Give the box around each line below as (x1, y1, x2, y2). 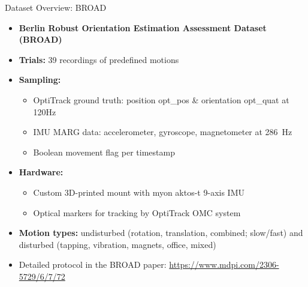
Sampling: (19, 73, 61, 86)
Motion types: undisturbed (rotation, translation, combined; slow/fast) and (19, 226, 303, 239)
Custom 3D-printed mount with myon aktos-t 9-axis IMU (33, 186, 244, 198)
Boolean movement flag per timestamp (33, 145, 175, 158)
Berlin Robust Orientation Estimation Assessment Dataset (19, 21, 267, 34)
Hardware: (19, 166, 64, 178)
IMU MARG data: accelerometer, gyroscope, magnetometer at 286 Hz (33, 125, 292, 138)
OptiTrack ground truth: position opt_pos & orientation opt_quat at (33, 93, 289, 106)
